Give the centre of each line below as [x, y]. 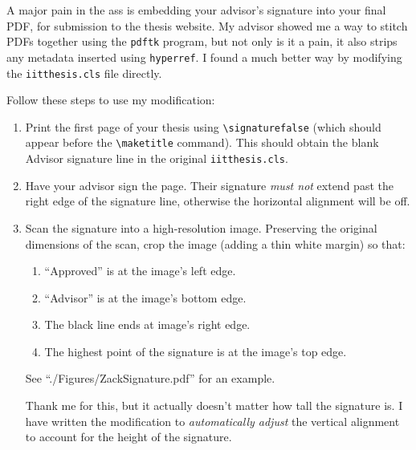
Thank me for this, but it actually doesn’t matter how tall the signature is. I [214, 405]
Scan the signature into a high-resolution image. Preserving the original [201, 227]
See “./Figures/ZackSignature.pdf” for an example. [150, 378]
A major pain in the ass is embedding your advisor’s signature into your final [196, 10]
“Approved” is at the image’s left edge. [140, 271]
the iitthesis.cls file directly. [84, 73]
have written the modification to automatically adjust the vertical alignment [212, 421]
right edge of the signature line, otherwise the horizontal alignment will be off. [218, 201]
